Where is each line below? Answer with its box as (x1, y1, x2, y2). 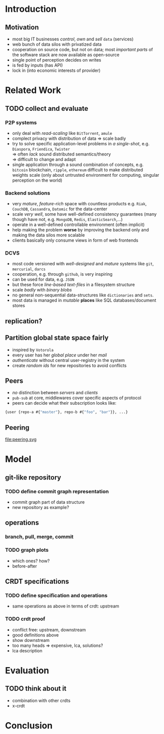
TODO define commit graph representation (5, 488, 109, 495)
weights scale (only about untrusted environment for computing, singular (12, 172, 160, 178)
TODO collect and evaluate (5, 104, 89, 113)
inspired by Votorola (12, 347, 54, 352)
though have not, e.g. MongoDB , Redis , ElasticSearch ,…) (12, 217, 123, 223)
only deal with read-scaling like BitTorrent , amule (12, 130, 113, 136)
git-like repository (5, 473, 61, 481)
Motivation (5, 23, 39, 32)
